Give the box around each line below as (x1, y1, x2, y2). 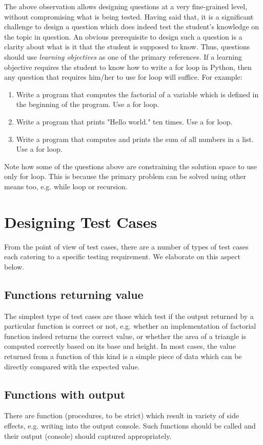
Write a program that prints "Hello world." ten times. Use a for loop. (16, 116, 233, 127)
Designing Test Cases (4, 211, 157, 232)
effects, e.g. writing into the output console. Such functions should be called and (4, 420, 256, 431)
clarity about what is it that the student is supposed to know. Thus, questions (4, 41, 250, 52)
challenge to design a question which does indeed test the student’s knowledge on (4, 21, 259, 32)
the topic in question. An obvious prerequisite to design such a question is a (4, 31, 242, 42)
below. (4, 261, 24, 272)
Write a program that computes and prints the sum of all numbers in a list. (16, 133, 254, 144)
